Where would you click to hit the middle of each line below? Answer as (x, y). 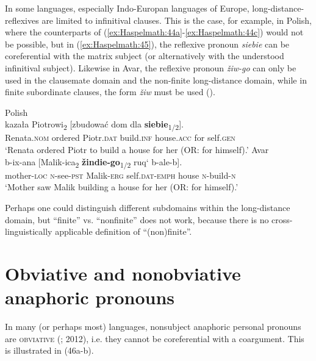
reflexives (22, 20)
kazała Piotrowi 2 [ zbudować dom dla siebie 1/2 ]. (94, 125)
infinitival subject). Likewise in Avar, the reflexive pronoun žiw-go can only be (151, 67)
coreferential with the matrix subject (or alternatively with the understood (145, 56)
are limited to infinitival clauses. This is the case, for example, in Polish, (177, 20)
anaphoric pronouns (90, 297)
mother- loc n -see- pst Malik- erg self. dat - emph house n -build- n (120, 175)
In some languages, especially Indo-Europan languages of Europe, (127, 8)
